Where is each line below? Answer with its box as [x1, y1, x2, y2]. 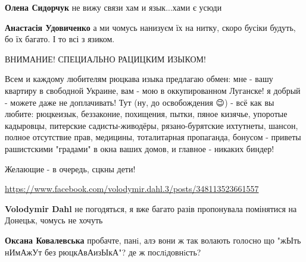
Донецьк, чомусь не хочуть [5, 214, 103, 226]
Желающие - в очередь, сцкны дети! [5, 162, 136, 175]
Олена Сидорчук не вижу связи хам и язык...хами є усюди [5, 1, 222, 13]
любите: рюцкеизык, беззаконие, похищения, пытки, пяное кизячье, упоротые [5, 108, 288, 120]
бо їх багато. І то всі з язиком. [5, 33, 115, 45]
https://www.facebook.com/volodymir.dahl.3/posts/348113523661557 [5, 182, 259, 195]
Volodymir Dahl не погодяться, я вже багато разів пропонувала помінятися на [5, 202, 297, 214]
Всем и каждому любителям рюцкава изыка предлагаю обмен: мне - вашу [5, 72, 273, 85]
